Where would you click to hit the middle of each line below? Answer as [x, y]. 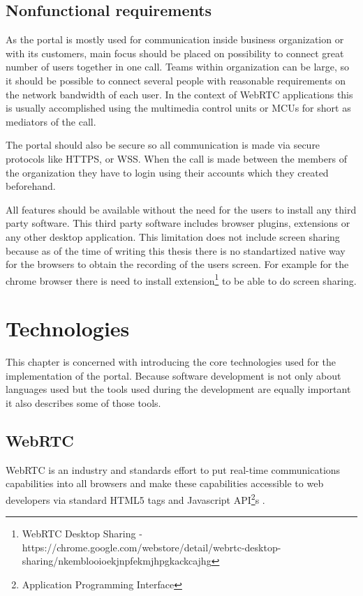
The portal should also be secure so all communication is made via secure [163, 145]
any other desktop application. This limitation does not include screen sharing [173, 236]
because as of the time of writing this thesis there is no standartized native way [176, 250]
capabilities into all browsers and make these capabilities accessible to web [165, 483]
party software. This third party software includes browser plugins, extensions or [178, 223]
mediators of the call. [51, 121]
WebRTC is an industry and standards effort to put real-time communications [173, 469]
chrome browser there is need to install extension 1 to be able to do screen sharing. [181, 279]
